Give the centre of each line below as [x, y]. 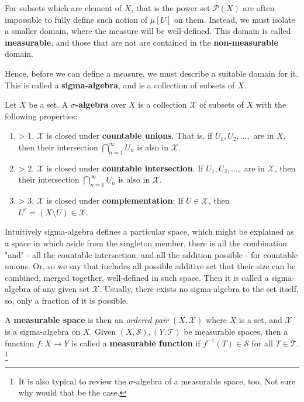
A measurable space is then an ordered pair [87, 320]
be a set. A [49, 104]
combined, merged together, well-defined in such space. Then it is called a [137, 277]
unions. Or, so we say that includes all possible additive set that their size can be [150, 266]
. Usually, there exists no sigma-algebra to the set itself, [199, 289]
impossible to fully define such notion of [76, 19]
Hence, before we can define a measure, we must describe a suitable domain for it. [152, 73]
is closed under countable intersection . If [125, 168]
